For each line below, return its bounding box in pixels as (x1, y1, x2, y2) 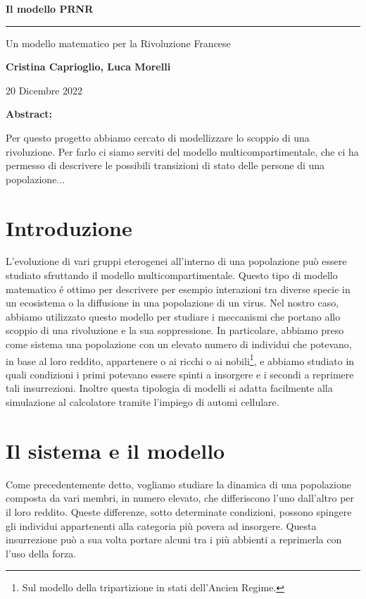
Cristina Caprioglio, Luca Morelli (6, 59, 171, 74)
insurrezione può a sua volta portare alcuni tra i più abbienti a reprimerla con (6, 532, 342, 547)
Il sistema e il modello (6, 436, 225, 464)
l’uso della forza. (6, 545, 77, 560)
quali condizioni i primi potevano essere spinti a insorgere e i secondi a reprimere (6, 366, 354, 381)
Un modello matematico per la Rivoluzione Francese (6, 35, 231, 50)
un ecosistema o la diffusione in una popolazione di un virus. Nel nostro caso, (6, 295, 339, 310)
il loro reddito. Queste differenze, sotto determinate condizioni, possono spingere (6, 504, 352, 519)
